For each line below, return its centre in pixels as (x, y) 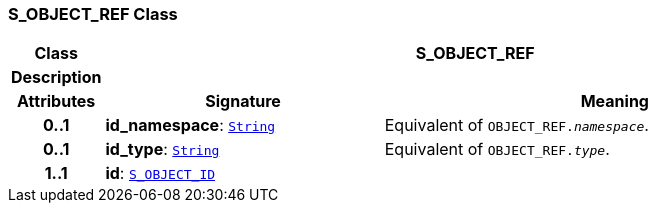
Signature (243, 101)
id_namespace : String (190, 125)
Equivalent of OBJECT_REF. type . (497, 149)
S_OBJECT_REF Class (93, 14)
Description (56, 77)
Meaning (614, 101)
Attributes (56, 101)
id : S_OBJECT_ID (160, 173)
